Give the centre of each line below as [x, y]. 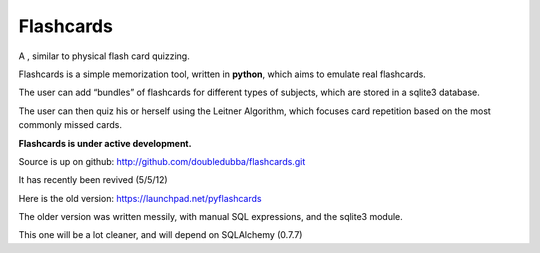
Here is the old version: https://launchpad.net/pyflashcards [140, 198]
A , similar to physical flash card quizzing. [104, 56]
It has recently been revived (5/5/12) [93, 180]
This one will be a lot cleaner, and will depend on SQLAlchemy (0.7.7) [160, 235]
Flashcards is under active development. [105, 143]
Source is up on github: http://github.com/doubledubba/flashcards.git [162, 161]
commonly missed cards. [70, 125]
